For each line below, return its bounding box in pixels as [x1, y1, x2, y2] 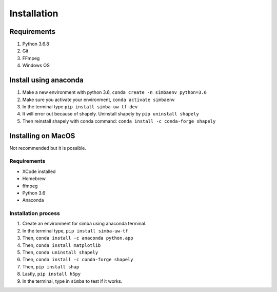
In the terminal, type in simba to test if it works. [22, 278, 123, 284]
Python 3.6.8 [22, 41, 50, 47]
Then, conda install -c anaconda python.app [22, 235, 133, 241]
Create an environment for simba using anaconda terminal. [22, 221, 147, 227]
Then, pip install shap [22, 263, 80, 269]
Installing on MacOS [9, 131, 75, 140]
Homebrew [22, 176, 46, 182]
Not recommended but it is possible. [9, 145, 87, 151]
